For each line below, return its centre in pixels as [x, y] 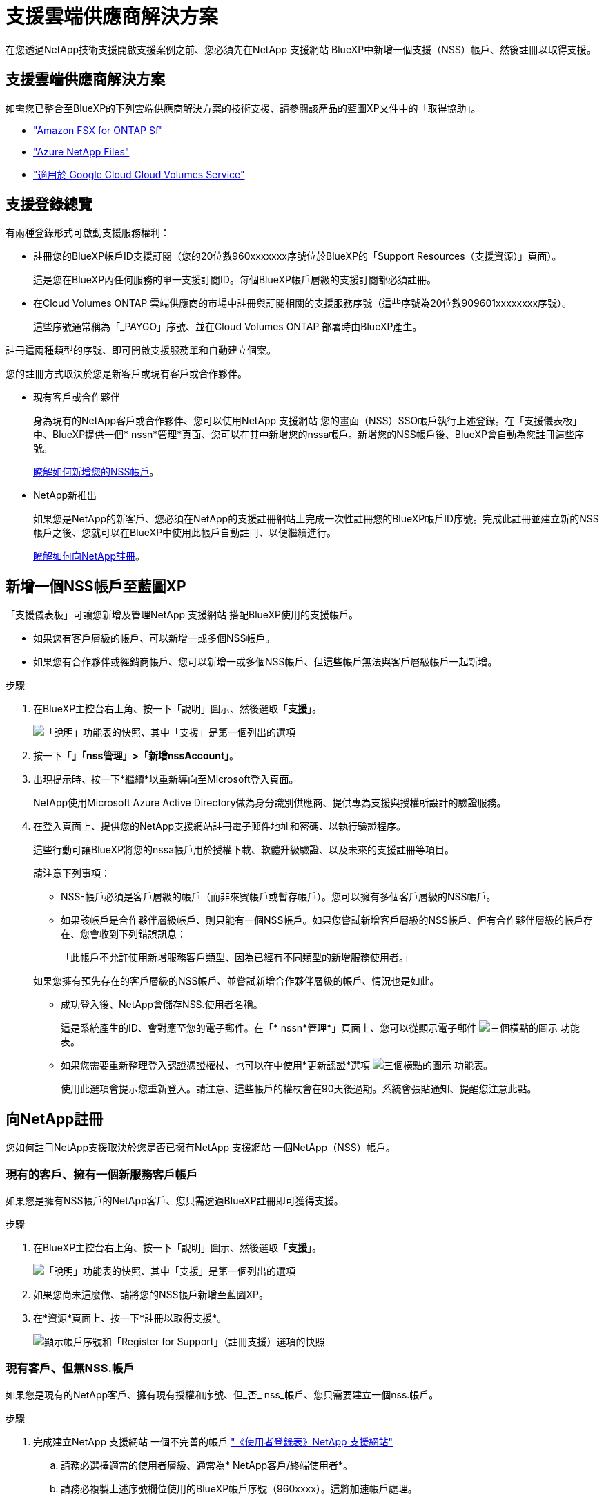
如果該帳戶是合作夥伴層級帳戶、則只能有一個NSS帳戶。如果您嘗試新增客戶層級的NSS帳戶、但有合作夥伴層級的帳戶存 [327, 920]
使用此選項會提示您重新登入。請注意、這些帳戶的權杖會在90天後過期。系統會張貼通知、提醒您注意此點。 [299, 1089]
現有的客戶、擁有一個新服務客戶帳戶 [102, 1174]
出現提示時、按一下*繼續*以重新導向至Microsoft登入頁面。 [166, 779]
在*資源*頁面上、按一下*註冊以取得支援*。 [130, 1318]
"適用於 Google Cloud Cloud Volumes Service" [139, 174]
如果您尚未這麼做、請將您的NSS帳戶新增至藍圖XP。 [151, 1294]
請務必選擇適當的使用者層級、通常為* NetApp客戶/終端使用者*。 [207, 1465]
